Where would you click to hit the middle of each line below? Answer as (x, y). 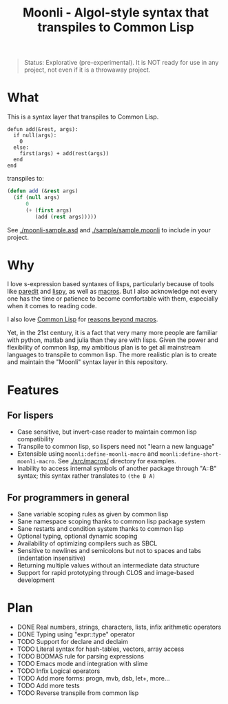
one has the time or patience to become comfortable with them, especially (113, 299)
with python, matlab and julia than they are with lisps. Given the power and (113, 340)
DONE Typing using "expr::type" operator (76, 634)
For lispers (30, 415)
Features (33, 390)
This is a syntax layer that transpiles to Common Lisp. (83, 117)
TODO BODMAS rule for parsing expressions (81, 656)
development (36, 580)
